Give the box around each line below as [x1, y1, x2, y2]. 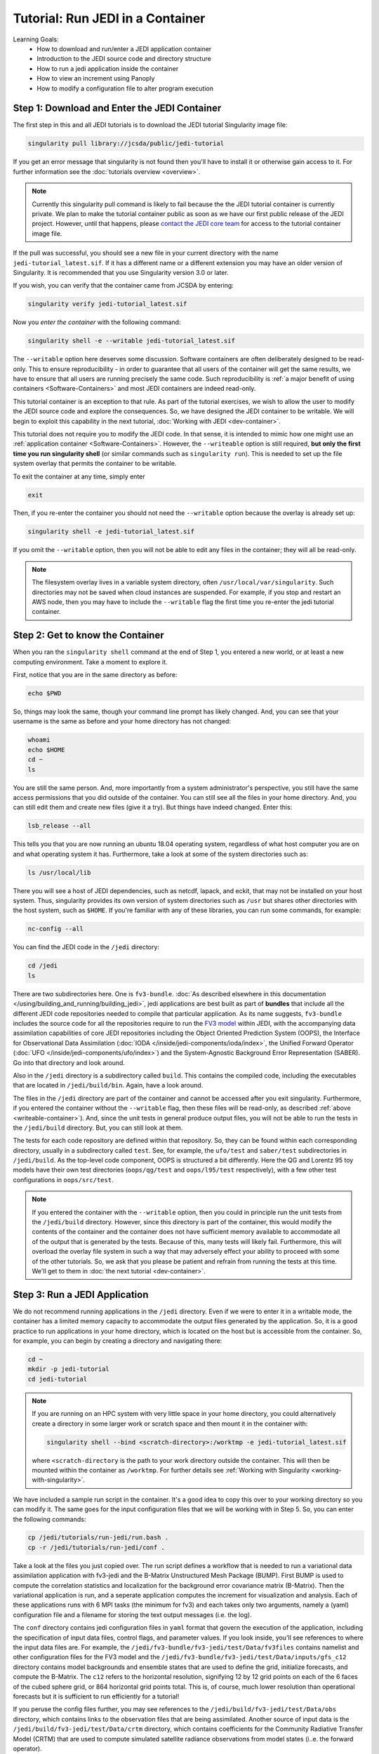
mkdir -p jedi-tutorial [27, 1365, 110, 1373]
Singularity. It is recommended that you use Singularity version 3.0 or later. [13, 268, 230, 276]
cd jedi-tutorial [27, 1375, 88, 1383]
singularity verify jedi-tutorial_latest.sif [27, 300, 187, 308]
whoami [27, 736, 51, 744]
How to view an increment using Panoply [36, 74, 155, 83]
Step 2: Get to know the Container [13, 629, 164, 641]
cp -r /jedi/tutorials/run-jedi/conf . [27, 1544, 165, 1551]
